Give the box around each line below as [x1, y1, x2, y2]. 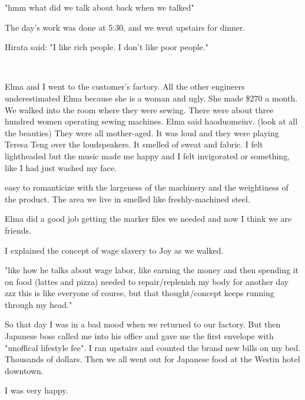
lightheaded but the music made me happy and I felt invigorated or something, [5, 149, 290, 162]
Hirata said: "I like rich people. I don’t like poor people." [5, 41, 208, 53]
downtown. [5, 364, 44, 376]
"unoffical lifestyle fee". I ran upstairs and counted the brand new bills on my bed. [5, 341, 301, 353]
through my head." [5, 298, 72, 310]
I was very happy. [5, 384, 68, 396]
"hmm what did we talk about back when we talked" [5, 1, 194, 13]
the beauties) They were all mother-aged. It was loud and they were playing [5, 126, 279, 139]
